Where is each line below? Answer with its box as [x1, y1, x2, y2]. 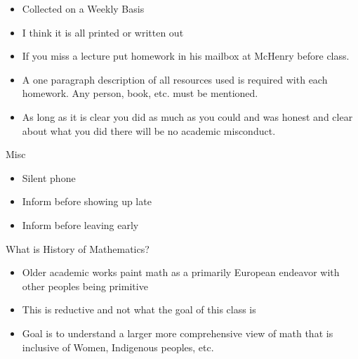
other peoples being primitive [22, 278, 148, 293]
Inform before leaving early [22, 217, 139, 232]
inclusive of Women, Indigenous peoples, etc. [22, 339, 214, 354]
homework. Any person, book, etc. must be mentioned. [22, 86, 258, 100]
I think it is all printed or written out [22, 25, 184, 39]
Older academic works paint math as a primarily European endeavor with [22, 265, 340, 280]
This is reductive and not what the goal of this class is [22, 302, 256, 317]
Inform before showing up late [22, 194, 152, 209]
